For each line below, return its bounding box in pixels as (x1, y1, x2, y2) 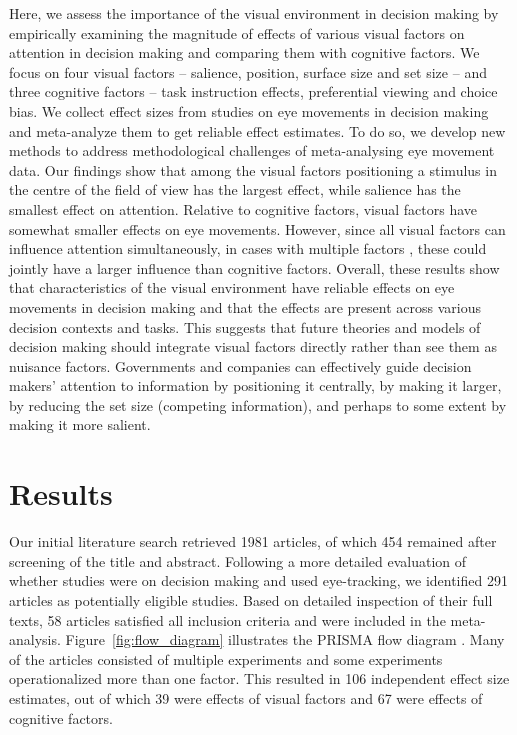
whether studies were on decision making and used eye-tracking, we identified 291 (9, 570, 508, 591)
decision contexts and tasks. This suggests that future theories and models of (9, 316, 481, 337)
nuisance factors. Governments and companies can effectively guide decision (9, 355, 472, 376)
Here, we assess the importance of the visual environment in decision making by (9, 3, 499, 23)
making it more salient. (9, 414, 151, 435)
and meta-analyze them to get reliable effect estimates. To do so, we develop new (9, 120, 506, 141)
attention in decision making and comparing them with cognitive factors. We (9, 42, 480, 63)
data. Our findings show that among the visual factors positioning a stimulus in (9, 159, 497, 180)
